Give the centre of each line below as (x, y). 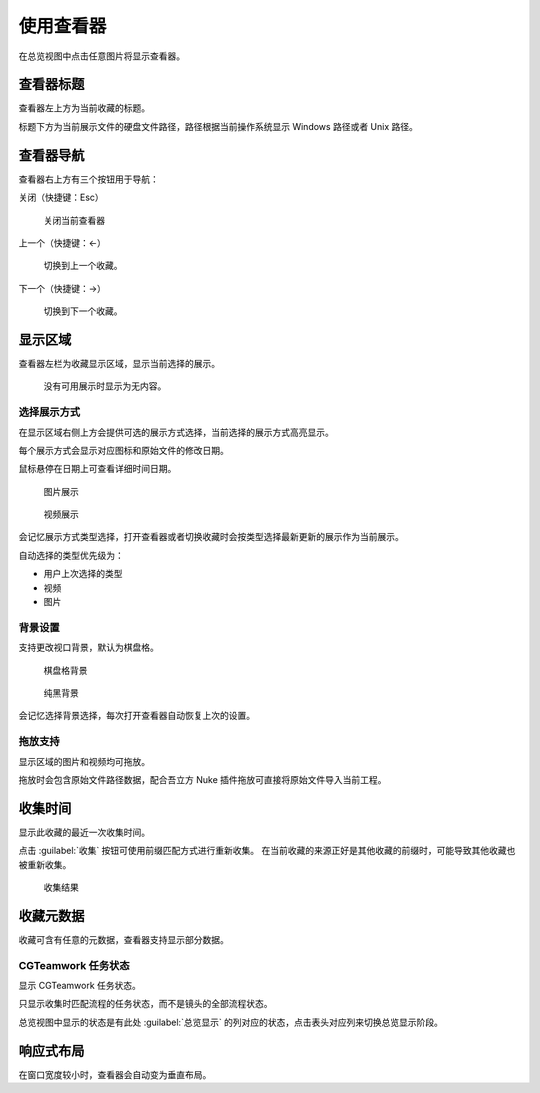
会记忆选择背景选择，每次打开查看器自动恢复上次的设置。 (136, 716)
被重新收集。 (45, 864)
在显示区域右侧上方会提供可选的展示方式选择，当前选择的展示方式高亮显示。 (176, 432)
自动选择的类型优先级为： (71, 555)
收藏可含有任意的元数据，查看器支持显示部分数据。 (123, 939)
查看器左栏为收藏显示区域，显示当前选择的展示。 (119, 363)
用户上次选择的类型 (83, 574)
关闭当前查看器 (74, 220)
